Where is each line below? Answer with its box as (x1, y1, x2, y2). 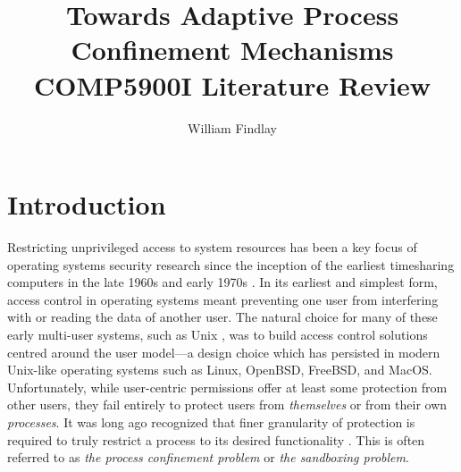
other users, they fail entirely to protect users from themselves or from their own (7, 395, 448, 414)
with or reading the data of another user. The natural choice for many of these (7, 308, 438, 326)
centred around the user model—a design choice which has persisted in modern (7, 342, 440, 361)
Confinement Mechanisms (71, 31, 394, 68)
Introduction (7, 186, 166, 223)
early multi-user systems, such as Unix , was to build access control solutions (7, 325, 428, 343)
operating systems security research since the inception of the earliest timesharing (7, 255, 455, 274)
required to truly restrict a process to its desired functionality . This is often (7, 430, 425, 449)
